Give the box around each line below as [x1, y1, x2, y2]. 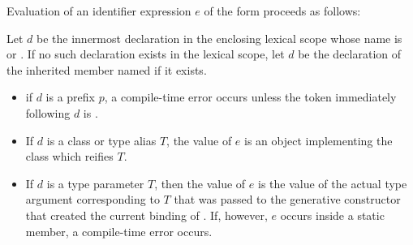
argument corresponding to [25, 191, 160, 208]
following [25, 104, 71, 121]
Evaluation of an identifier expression [6, 2, 191, 19]
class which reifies [25, 148, 114, 165]
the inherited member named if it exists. [6, 61, 207, 78]
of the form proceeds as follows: [204, 2, 361, 19]
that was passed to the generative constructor [174, 191, 401, 208]
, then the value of [154, 174, 246, 191]
